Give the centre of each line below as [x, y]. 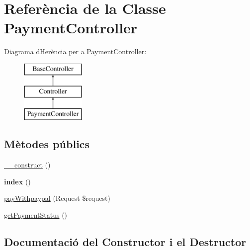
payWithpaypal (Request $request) [57, 198]
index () [17, 181]
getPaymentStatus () [36, 214]
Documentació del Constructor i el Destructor [125, 241]
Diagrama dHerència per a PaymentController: [75, 51]
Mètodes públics [47, 144]
